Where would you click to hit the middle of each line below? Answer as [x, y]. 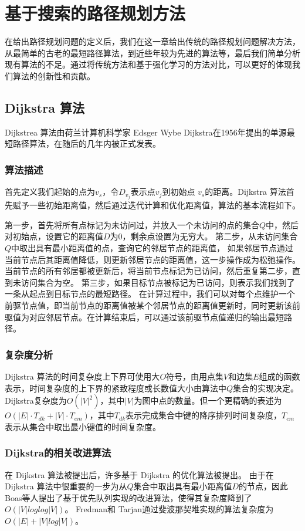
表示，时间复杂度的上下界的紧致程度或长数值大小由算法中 [116, 388]
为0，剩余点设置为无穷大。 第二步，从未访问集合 [204, 236]
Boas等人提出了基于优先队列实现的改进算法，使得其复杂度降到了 [128, 497]
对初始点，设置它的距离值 [54, 236]
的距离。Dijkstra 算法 [245, 192]
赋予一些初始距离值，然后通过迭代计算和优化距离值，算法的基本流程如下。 [156, 205]
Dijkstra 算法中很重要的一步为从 [66, 486]
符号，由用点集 [195, 376]
